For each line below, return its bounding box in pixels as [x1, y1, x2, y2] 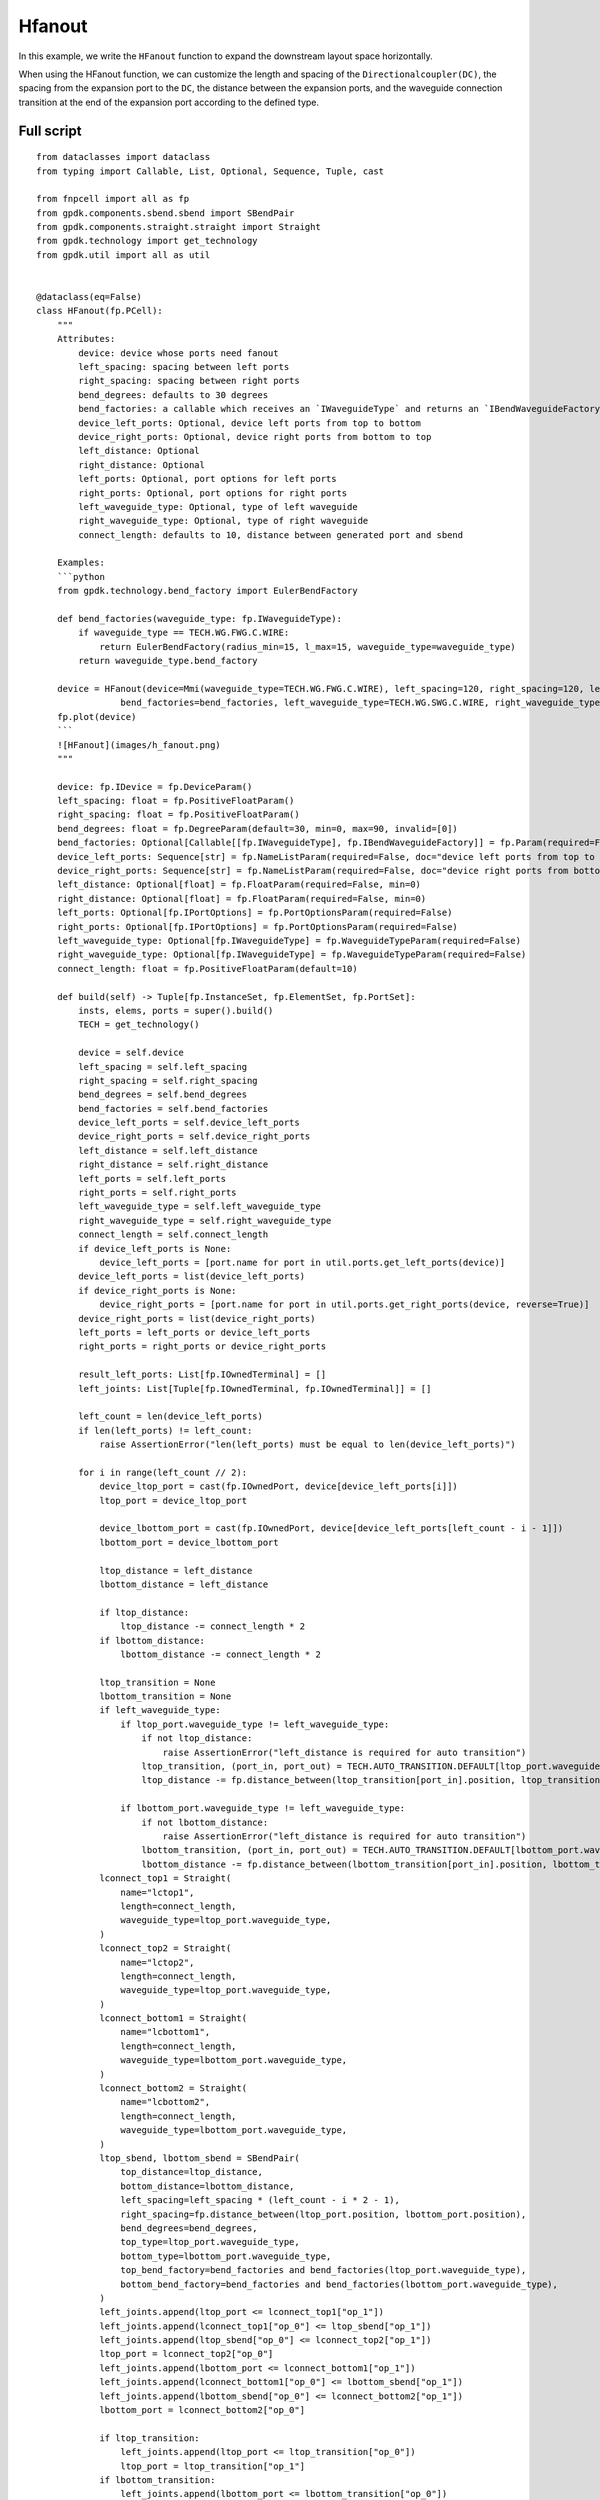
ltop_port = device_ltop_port [99, 1495, 248, 1506]
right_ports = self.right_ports [78, 1187, 237, 1199]
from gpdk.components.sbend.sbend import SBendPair [36, 207, 295, 219]
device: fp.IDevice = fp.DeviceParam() [56, 781, 253, 792]
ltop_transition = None [99, 1676, 216, 1688]
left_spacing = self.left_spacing [78, 1061, 248, 1072]
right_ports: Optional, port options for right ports [78, 487, 348, 499]
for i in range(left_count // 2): [78, 1466, 248, 1478]
